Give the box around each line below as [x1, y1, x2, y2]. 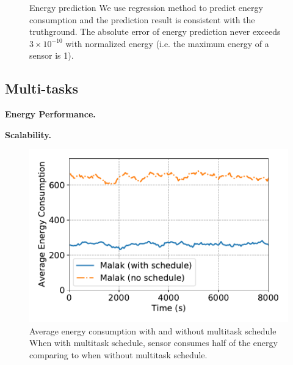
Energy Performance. [5, 108, 96, 120]
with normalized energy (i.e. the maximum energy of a [65, 37, 269, 50]
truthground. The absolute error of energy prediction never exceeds [29, 25, 281, 38]
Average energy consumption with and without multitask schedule [29, 324, 277, 337]
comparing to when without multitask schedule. [29, 348, 208, 361]
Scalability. [5, 128, 51, 141]
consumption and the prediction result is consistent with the [29, 13, 255, 26]
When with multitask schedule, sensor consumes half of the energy [29, 336, 278, 349]
